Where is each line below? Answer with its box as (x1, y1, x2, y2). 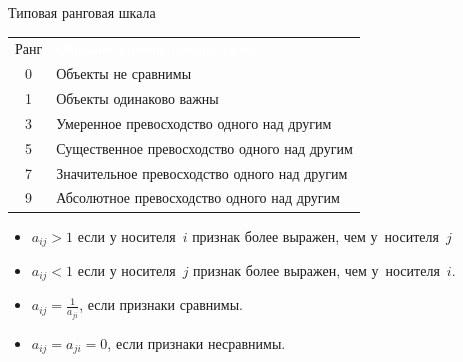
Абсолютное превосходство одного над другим (56, 187, 340, 208)
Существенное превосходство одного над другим (56, 137, 353, 158)
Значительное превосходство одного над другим (56, 162, 348, 183)
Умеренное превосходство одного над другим (56, 112, 332, 133)
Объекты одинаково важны (56, 88, 219, 109)
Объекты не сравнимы (56, 63, 192, 84)
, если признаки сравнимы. (79, 294, 243, 315)
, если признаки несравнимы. (107, 332, 286, 353)
